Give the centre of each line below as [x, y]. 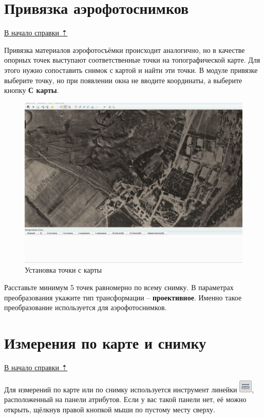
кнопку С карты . [32, 90]
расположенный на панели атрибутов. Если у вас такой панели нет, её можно [125, 399]
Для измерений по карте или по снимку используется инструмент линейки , [129, 389]
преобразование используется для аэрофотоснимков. [86, 307]
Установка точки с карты [63, 270]
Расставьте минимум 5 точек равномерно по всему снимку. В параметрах [119, 287]
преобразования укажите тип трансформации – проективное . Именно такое [123, 297]
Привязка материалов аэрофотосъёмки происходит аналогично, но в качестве [125, 50]
